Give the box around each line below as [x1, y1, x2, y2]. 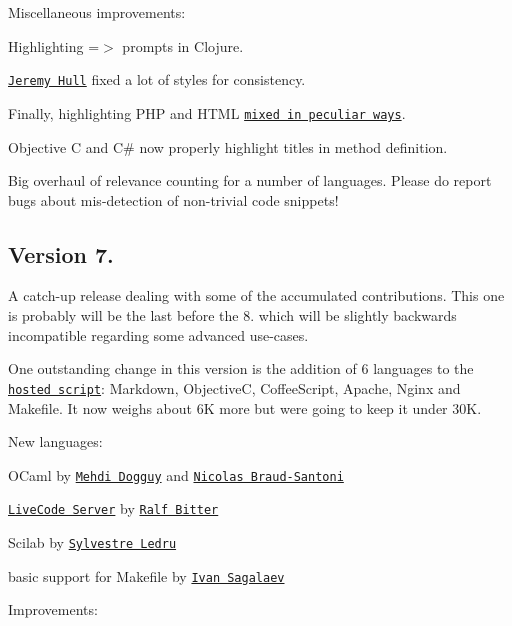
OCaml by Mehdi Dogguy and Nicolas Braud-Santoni [8, 464, 344, 485]
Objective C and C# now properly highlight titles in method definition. [8, 136, 448, 157]
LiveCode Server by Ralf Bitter [8, 498, 219, 519]
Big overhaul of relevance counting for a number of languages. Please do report [8, 170, 492, 191]
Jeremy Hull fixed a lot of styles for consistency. [8, 69, 306, 90]
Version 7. [8, 238, 114, 269]
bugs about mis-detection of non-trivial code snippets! [8, 189, 339, 210]
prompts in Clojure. [122, 35, 244, 56]
